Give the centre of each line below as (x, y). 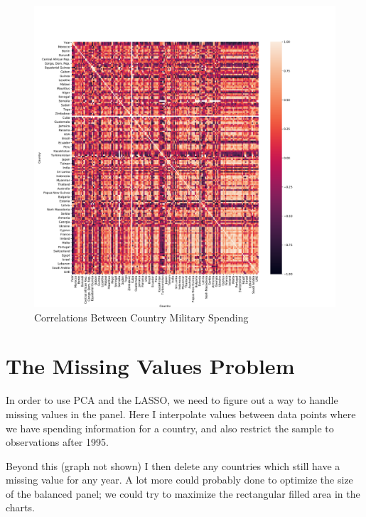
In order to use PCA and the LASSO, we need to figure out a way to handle (172, 400)
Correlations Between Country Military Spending (141, 317)
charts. (20, 507)
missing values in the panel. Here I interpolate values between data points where (181, 414)
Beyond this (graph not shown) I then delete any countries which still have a (173, 465)
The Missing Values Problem (150, 366)
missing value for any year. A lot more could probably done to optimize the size (179, 480)
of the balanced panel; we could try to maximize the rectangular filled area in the (183, 493)
